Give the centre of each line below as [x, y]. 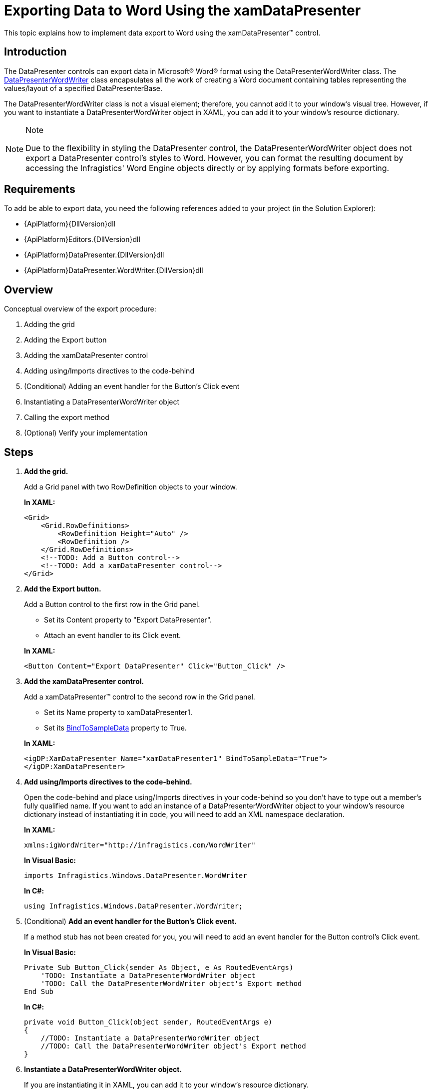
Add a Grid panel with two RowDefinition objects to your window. [131, 487]
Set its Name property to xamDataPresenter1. [118, 712]
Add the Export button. [63, 589]
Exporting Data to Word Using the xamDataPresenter [183, 10]
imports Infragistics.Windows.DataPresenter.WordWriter [136, 876]
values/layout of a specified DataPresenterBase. [83, 88]
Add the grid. [46, 471]
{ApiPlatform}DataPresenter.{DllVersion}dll [94, 255]
